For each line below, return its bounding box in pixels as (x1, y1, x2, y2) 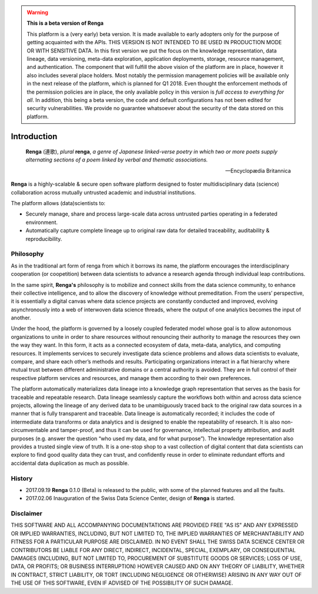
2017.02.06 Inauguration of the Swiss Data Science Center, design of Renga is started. (25, 495, 236, 502)
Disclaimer (11, 510, 42, 518)
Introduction (11, 131, 58, 141)
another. (11, 314, 31, 321)
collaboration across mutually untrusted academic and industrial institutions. (11, 189, 197, 196)
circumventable (11, 427, 49, 434)
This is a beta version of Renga (26, 19, 104, 27)
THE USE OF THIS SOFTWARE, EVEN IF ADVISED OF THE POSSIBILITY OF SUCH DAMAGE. (11, 579, 234, 586)
